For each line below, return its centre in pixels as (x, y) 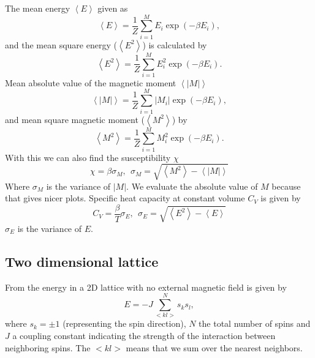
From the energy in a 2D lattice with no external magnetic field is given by (146, 287)
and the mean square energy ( (61, 44)
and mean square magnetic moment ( (75, 119)
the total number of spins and (255, 323)
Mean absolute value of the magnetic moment (91, 82)
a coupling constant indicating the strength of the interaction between (144, 335)
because (286, 186)
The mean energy (38, 8)
